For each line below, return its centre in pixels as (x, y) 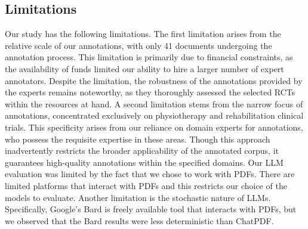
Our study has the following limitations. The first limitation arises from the (143, 34)
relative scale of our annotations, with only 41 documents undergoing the (138, 45)
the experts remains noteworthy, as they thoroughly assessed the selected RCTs (150, 92)
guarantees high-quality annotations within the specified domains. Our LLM (144, 162)
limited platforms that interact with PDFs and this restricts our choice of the (146, 185)
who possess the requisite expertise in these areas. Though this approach (138, 139)
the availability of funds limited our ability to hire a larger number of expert (144, 68)
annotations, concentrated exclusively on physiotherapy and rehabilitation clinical (154, 115)
